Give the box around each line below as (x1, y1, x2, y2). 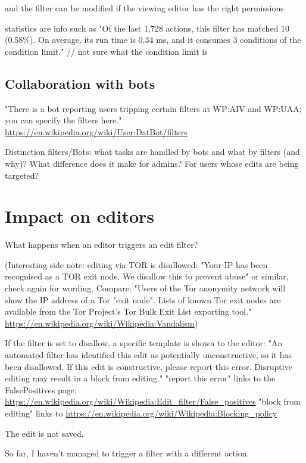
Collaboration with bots (5, 74, 155, 92)
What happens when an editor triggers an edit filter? (5, 238, 198, 251)
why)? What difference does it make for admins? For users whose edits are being (5, 157, 299, 169)
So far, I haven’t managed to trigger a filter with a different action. (5, 447, 249, 459)
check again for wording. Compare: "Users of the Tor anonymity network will (5, 282, 286, 294)
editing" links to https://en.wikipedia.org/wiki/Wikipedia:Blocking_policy (5, 406, 277, 419)
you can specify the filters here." (5, 114, 122, 126)
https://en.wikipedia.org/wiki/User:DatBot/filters (5, 125, 188, 138)
